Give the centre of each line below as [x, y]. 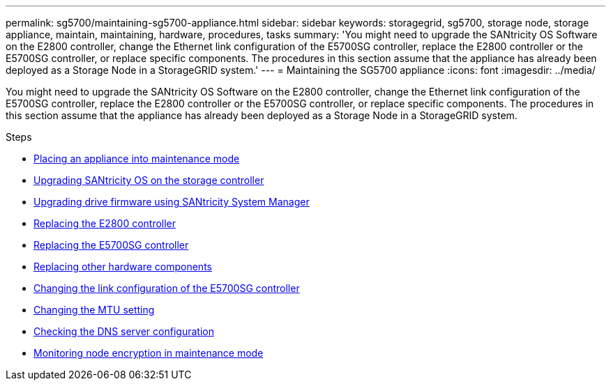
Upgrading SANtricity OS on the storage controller [149, 180]
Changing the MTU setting [94, 310]
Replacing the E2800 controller [105, 223]
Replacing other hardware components [123, 267]
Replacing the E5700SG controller [111, 245]
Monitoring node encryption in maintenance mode [149, 353]
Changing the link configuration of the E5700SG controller [167, 288]
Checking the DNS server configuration [124, 331]
